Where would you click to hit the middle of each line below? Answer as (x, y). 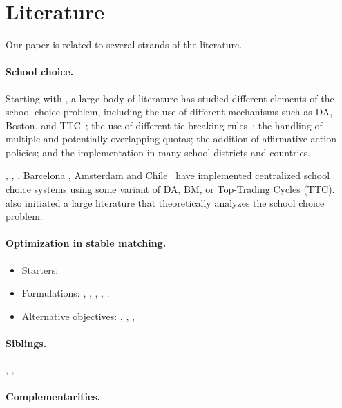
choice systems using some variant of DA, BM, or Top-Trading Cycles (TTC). (170, 189)
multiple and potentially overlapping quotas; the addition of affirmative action (171, 139)
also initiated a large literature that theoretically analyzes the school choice (165, 202)
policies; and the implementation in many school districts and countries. (158, 152)
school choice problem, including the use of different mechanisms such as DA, (169, 112)
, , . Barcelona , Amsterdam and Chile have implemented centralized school (168, 175)
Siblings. (26, 343)
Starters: (40, 269)
